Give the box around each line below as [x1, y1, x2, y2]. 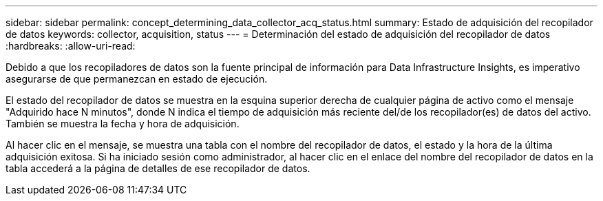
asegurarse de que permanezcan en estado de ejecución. [6, 73, 268, 85]
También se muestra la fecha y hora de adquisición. [6, 118, 240, 129]
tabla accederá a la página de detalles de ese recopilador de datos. [6, 162, 310, 174]
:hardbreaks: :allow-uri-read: [6, 40, 136, 52]
